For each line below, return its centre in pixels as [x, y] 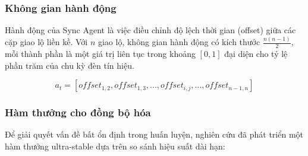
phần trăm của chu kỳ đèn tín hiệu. [70, 65]
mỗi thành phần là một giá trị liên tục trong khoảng [100, 53]
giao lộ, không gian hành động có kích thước [179, 42]
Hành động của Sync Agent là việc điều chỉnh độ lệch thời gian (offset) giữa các [150, 30]
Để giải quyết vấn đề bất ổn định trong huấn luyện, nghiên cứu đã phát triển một [154, 134]
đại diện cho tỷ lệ [256, 53]
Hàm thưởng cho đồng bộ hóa [78, 112]
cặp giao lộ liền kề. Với [46, 42]
